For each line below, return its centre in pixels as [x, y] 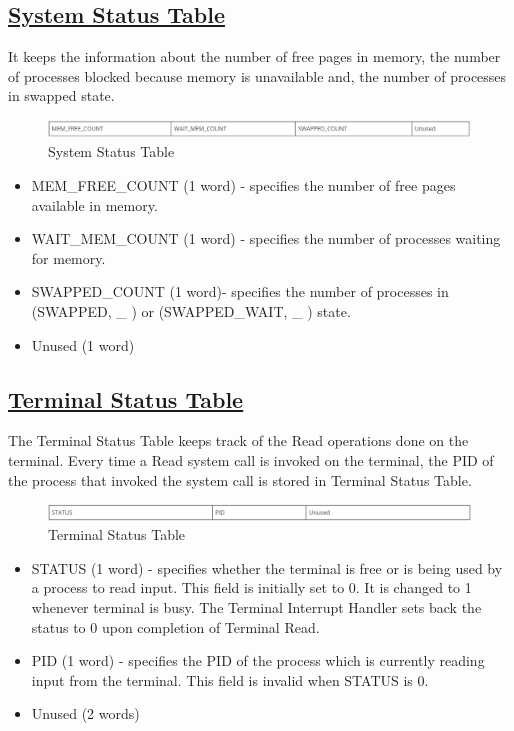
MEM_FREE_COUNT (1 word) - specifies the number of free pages [243, 184]
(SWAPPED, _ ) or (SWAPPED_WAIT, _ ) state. [191, 310]
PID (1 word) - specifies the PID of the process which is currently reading [258, 660]
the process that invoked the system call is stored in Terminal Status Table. [240, 479]
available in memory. [94, 204]
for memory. [68, 257]
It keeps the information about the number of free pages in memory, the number [254, 56]
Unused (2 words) [85, 713]
